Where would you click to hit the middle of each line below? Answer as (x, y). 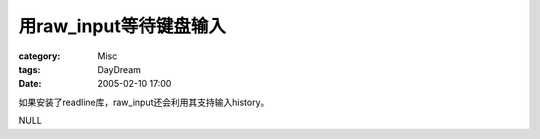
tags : (29, 69)
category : (39, 56)
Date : (30, 84)
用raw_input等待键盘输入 (122, 26)
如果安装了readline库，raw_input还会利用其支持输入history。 (144, 102)
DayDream (119, 69)
